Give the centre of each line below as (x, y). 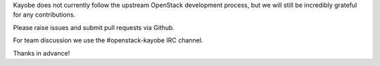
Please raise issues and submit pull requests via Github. (94, 27)
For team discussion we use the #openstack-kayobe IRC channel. (108, 40)
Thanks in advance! (42, 53)
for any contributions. (44, 15)
